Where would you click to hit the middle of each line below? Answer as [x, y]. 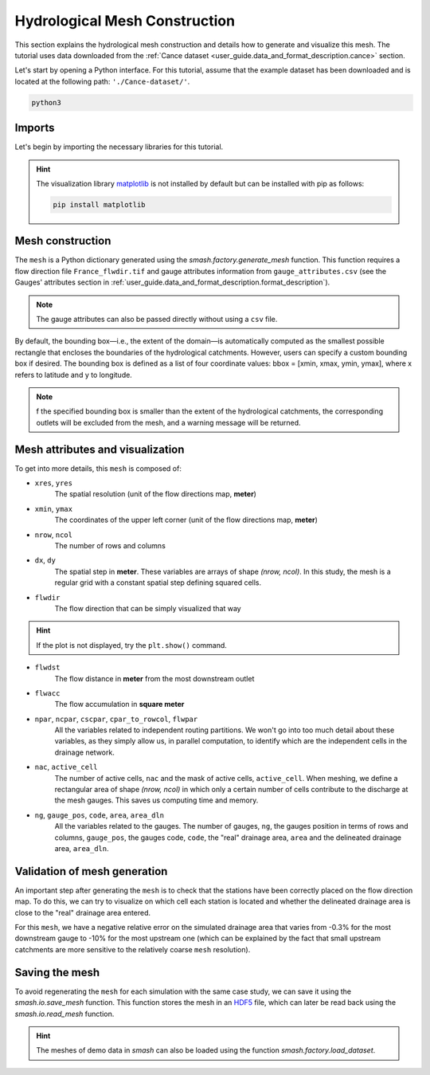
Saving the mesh [57, 972]
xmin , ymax [54, 508]
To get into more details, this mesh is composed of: [98, 468]
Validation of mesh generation [91, 871]
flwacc [47, 693]
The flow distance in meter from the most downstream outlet [154, 678]
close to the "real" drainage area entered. [83, 912]
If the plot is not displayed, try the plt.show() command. [131, 645]
